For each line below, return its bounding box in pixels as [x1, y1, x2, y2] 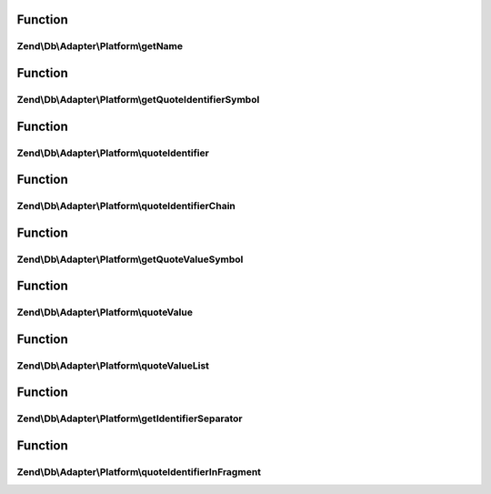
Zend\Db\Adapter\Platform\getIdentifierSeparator [16, 412, 243, 425]
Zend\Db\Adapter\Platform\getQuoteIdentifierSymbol [16, 93, 260, 106]
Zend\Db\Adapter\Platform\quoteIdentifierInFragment [16, 466, 262, 479]
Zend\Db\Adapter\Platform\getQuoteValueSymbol [16, 253, 244, 266]
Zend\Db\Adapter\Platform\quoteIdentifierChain [16, 200, 236, 213]
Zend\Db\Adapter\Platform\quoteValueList [16, 359, 209, 372]
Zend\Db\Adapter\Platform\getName [16, 40, 184, 53]
